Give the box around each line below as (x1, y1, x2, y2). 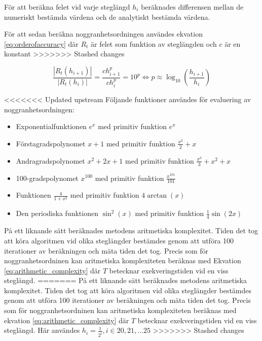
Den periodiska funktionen (16, 208, 98, 219)
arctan (147, 192, 167, 200)
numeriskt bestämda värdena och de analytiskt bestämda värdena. (4, 11, 210, 22)
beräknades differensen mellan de (141, 2, 244, 12)
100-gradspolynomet (16, 172, 79, 183)
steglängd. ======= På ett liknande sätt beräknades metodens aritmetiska (4, 275, 247, 286)
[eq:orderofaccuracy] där (4, 38, 79, 49)
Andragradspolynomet (16, 155, 85, 166)
